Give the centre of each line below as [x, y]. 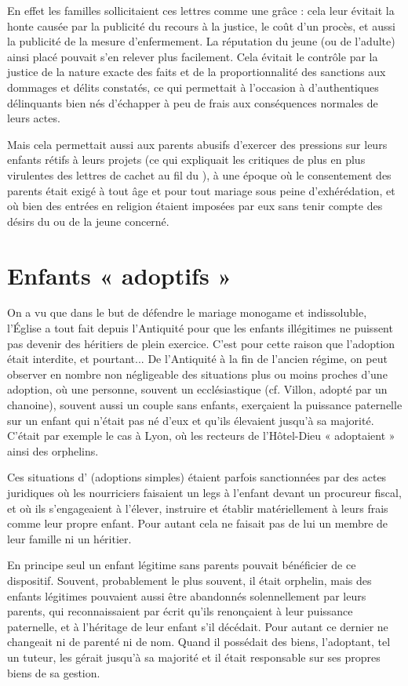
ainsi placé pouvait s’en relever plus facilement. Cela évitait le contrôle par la [193, 56]
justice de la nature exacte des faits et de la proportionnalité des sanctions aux [197, 72]
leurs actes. [34, 118]
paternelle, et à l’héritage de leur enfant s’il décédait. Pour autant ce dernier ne [198, 626]
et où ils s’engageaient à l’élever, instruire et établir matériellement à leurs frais [198, 508]
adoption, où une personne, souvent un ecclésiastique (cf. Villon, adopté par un [197, 389]
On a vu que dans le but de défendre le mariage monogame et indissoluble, [187, 312]
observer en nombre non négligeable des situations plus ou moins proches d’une [197, 374]
